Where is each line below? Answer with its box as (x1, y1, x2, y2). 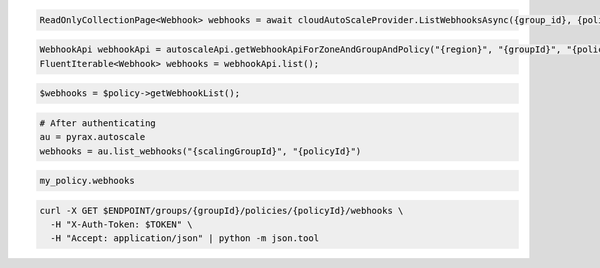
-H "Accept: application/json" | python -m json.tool (50, 233, 320, 244)
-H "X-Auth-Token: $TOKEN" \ (50, 219, 194, 230)
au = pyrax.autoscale (39, 131, 146, 143)
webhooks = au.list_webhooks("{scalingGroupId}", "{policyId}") (39, 145, 362, 157)
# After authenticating (39, 117, 157, 129)
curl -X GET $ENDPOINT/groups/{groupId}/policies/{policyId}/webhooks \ (39, 205, 404, 216)
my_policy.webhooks (39, 175, 135, 187)
